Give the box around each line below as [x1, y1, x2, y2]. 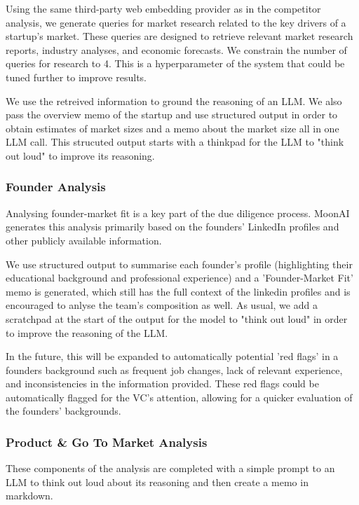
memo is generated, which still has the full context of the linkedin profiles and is [6, 284, 351, 298]
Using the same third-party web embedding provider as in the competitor [6, 1, 321, 15]
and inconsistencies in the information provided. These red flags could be [6, 376, 319, 391]
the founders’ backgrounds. [6, 403, 121, 418]
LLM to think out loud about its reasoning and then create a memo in [6, 474, 309, 489]
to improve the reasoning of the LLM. [6, 325, 168, 340]
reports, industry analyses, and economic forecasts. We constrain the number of [6, 42, 347, 57]
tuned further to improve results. [6, 69, 147, 84]
